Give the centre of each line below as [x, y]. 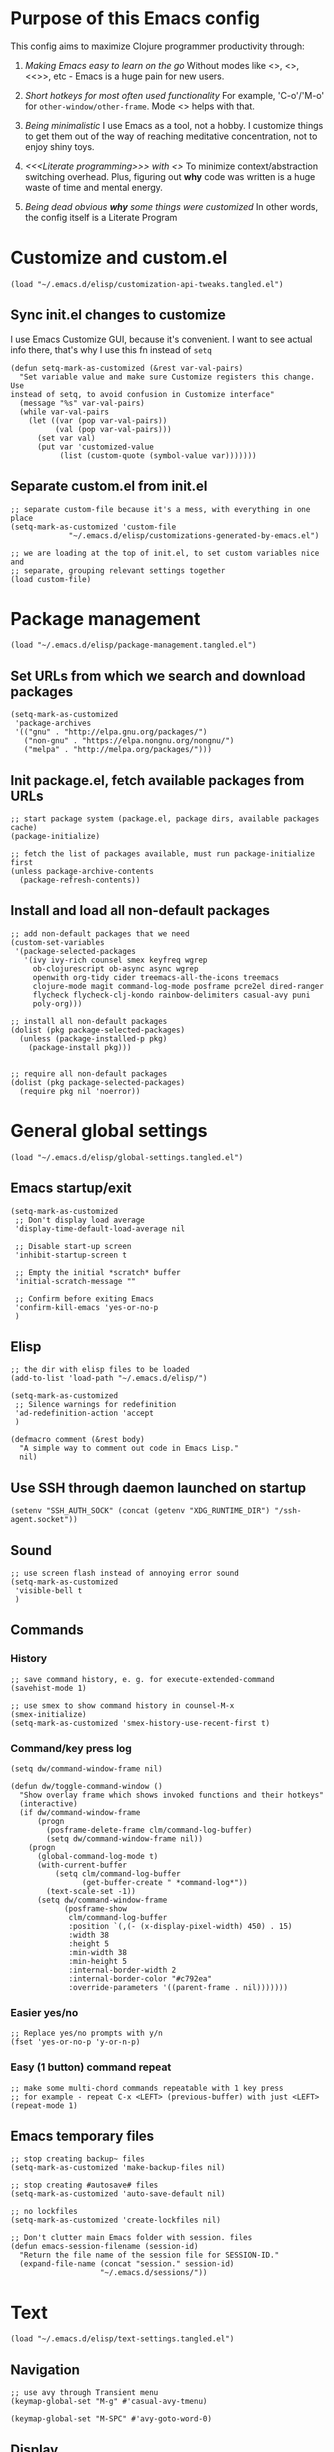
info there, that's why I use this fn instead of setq [111, 349]
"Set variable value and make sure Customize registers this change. [167, 377]
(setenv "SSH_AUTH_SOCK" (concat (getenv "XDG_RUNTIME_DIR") [140, 1511]
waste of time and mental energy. [93, 187]
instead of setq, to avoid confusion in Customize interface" [142, 394]
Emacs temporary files [82, 2136]
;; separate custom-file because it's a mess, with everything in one [160, 509]
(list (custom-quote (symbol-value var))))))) [158, 455]
